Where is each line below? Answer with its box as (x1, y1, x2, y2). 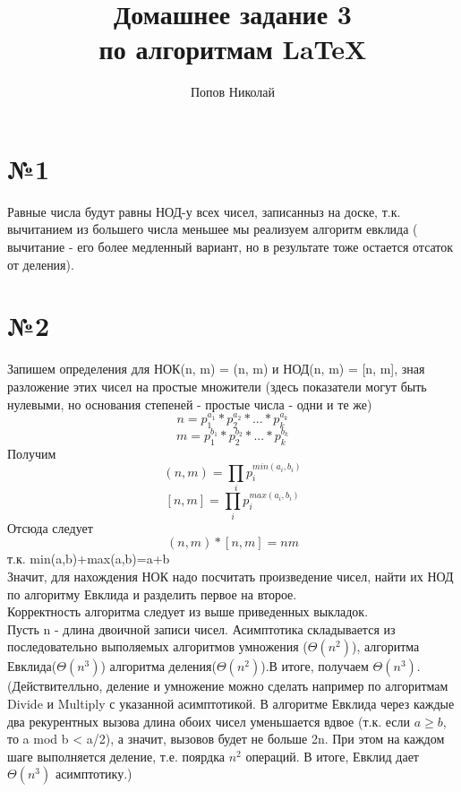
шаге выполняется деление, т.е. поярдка (7, 746, 225, 765)
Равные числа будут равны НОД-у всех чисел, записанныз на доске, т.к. (7, 202, 401, 220)
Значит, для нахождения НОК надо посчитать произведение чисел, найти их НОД (7, 566, 454, 585)
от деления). (7, 254, 74, 273)
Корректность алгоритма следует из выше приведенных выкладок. (7, 602, 369, 621)
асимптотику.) (55, 764, 132, 783)
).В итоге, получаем (260, 657, 369, 676)
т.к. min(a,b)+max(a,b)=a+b (7, 549, 170, 568)
